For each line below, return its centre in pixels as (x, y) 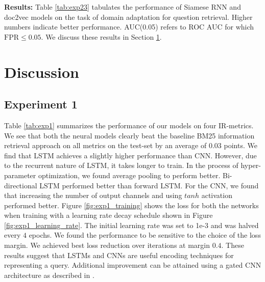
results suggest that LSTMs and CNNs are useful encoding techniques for (119, 255)
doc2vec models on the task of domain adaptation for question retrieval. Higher (128, 17)
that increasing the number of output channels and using (93, 195)
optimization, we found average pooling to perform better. (129, 175)
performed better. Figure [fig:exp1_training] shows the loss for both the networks (131, 205)
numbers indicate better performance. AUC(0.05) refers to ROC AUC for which (129, 27)
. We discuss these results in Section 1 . (101, 36)
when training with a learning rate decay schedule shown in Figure (109, 215)
